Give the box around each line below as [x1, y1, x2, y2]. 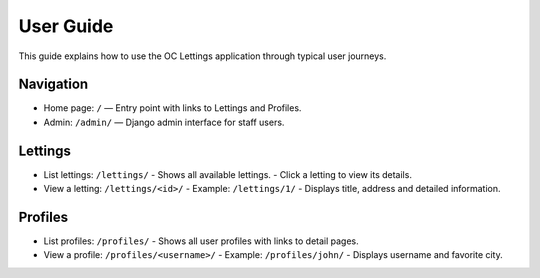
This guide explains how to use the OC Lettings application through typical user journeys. [18, 50, 387, 62]
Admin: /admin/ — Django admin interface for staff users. [43, 116, 285, 128]
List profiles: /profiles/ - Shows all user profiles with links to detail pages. [43, 235, 359, 247]
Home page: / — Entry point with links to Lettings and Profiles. [43, 102, 302, 114]
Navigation [18, 76, 89, 93]
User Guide [18, 15, 114, 37]
